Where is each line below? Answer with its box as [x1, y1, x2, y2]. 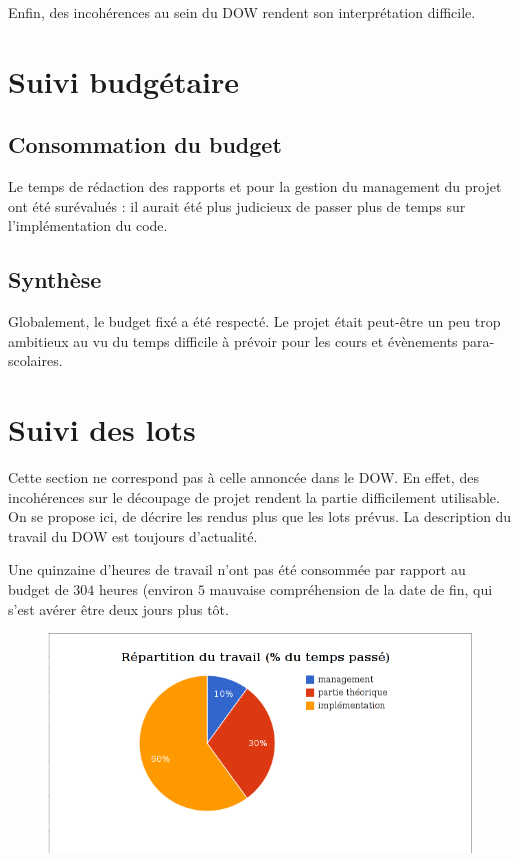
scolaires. [8, 350, 63, 371]
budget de [8, 579, 69, 600]
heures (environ [99, 579, 194, 600]
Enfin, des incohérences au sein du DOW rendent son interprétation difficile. [8, 2, 476, 22]
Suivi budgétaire [8, 60, 240, 101]
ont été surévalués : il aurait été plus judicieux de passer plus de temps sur [8, 195, 466, 216]
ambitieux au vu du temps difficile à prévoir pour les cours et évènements [8, 330, 458, 351]
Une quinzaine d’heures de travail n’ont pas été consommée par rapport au [8, 559, 466, 580]
